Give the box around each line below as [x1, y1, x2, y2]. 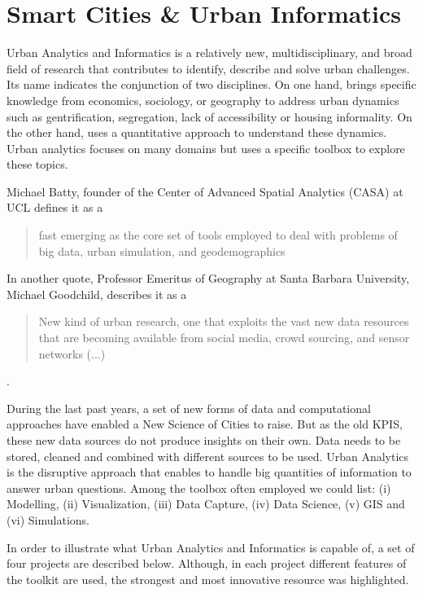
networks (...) [38, 345, 106, 362]
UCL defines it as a [7, 199, 103, 216]
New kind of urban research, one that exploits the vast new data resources [38, 313, 409, 330]
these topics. [7, 156, 68, 173]
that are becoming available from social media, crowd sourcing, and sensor [38, 329, 410, 346]
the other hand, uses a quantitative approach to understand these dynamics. [7, 124, 387, 141]
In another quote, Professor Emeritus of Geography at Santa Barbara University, [7, 270, 410, 287]
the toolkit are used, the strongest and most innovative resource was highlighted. [7, 570, 409, 587]
